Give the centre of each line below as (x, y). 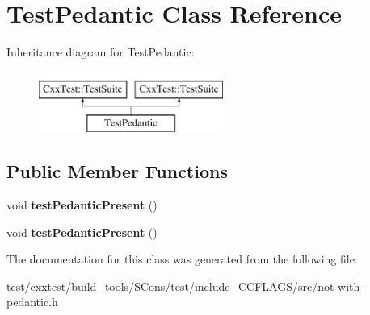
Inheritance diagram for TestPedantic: (101, 52)
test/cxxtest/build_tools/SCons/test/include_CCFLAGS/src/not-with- (185, 286)
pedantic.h (32, 302)
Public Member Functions (117, 171)
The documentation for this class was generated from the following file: (182, 259)
